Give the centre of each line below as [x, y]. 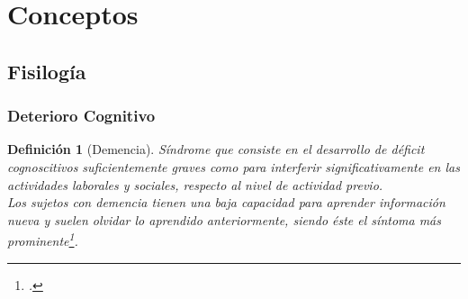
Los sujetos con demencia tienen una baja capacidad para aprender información [226, 202]
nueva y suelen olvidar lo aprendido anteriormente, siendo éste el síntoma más [225, 219]
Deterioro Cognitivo [81, 116]
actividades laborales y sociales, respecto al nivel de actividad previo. [195, 184]
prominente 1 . [43, 239]
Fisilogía [47, 71]
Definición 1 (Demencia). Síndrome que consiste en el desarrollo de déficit [216, 149]
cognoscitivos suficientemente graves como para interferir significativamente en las [234, 166]
